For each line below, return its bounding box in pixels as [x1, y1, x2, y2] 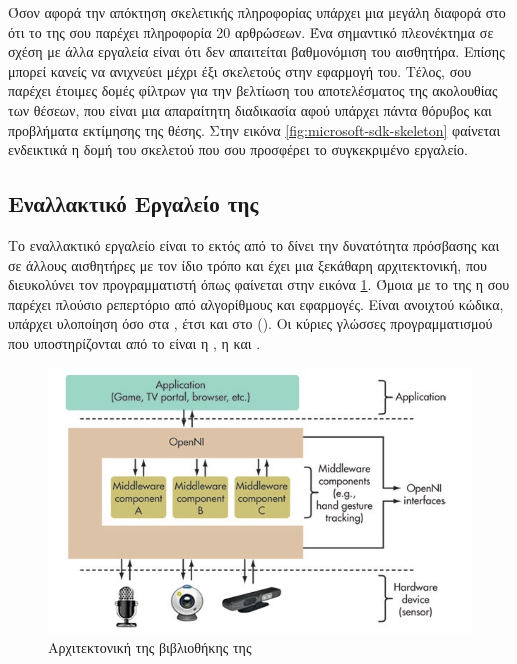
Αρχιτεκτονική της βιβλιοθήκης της [48, 636, 252, 657]
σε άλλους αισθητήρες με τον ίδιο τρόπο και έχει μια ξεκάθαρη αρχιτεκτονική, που [8, 254, 487, 275]
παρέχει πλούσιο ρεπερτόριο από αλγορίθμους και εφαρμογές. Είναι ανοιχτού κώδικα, [8, 293, 504, 314]
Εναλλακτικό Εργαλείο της [8, 188, 259, 219]
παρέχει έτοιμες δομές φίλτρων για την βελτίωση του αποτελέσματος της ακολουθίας [8, 80, 498, 101]
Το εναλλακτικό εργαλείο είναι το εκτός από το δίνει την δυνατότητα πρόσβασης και [8, 234, 500, 255]
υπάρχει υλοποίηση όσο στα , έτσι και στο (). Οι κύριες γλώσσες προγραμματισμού [8, 313, 493, 334]
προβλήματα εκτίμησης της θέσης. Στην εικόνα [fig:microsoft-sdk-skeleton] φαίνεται [8, 119, 501, 140]
